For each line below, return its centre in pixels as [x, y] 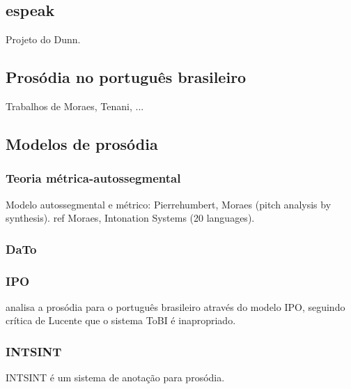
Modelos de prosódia [82, 143]
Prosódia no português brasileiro [126, 77]
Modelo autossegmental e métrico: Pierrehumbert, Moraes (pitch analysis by [169, 204]
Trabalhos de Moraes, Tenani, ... [75, 106]
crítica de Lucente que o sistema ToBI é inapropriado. [121, 320]
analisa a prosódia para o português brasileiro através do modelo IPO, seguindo [175, 306]
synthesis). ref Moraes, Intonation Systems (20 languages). [130, 218]
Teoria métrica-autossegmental [93, 178]
